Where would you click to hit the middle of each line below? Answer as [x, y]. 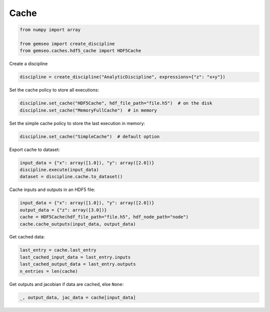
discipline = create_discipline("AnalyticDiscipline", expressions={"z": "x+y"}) [123, 77]
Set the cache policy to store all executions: [54, 90]
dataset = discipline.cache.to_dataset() [71, 177]
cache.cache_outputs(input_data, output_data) [78, 224]
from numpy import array [50, 30]
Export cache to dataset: [34, 149]
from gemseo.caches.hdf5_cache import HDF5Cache [80, 51]
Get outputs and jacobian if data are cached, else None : [66, 284]
